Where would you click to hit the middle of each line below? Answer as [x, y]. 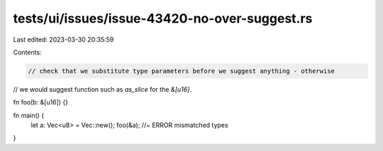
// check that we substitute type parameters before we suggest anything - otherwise [181, 71]
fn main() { [29, 115]
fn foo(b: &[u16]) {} [41, 102]
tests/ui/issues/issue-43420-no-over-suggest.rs [163, 18]
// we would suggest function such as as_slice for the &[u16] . [102, 89]
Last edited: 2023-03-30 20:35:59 [63, 40]
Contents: [27, 52]
